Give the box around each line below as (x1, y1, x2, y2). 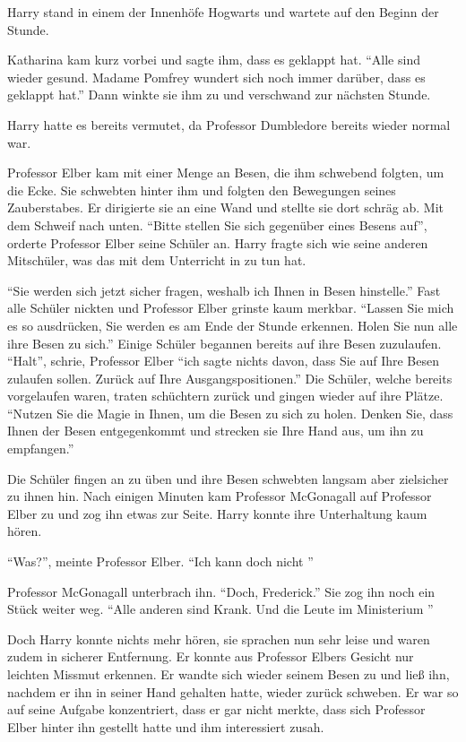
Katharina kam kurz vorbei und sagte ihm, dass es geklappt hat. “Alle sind (7, 50, 420, 69)
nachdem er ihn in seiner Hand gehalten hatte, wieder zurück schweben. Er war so (7, 682, 459, 701)
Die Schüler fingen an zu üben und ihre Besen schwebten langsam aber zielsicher (7, 469, 449, 487)
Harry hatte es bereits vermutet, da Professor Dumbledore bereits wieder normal (7, 115, 451, 134)
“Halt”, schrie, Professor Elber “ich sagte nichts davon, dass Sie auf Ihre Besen (7, 351, 440, 370)
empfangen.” (7, 439, 74, 458)
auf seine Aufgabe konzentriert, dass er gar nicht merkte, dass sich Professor (7, 700, 426, 719)
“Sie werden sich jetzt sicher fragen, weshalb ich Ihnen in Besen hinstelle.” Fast (7, 280, 441, 299)
